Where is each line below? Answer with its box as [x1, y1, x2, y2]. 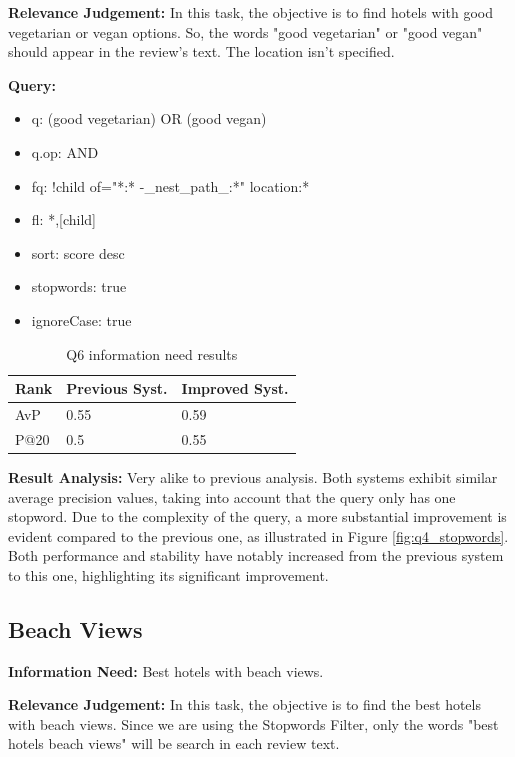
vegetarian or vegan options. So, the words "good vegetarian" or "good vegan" [8, 21, 483, 42]
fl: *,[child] [31, 209, 96, 230]
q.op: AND [31, 141, 99, 162]
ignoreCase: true [31, 309, 132, 330]
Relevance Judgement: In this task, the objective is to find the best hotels [8, 694, 481, 715]
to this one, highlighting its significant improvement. [8, 564, 329, 585]
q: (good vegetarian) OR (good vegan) [31, 108, 267, 129]
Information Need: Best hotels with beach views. [8, 660, 324, 681]
